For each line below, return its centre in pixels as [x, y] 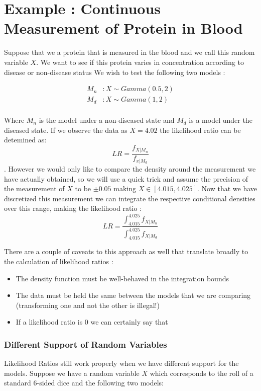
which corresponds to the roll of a [202, 373]
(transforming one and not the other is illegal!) [88, 305]
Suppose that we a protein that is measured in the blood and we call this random [129, 52]
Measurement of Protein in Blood [123, 28]
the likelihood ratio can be [200, 130]
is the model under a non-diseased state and [107, 120]
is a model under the [221, 120]
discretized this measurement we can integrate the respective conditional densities [130, 198]
